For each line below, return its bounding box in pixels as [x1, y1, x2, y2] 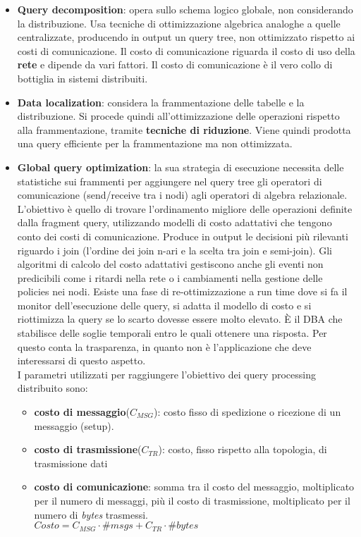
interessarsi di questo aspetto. [17, 353, 146, 368]
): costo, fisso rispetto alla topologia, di [158, 442, 327, 457]
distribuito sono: [17, 381, 88, 395]
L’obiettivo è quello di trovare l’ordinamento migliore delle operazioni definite [17, 201, 353, 216]
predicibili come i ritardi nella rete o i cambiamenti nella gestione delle [17, 270, 323, 285]
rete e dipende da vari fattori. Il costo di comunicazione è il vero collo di [17, 57, 333, 72]
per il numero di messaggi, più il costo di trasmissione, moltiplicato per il [34, 493, 350, 507]
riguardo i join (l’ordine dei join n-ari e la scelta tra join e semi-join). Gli [17, 242, 332, 257]
